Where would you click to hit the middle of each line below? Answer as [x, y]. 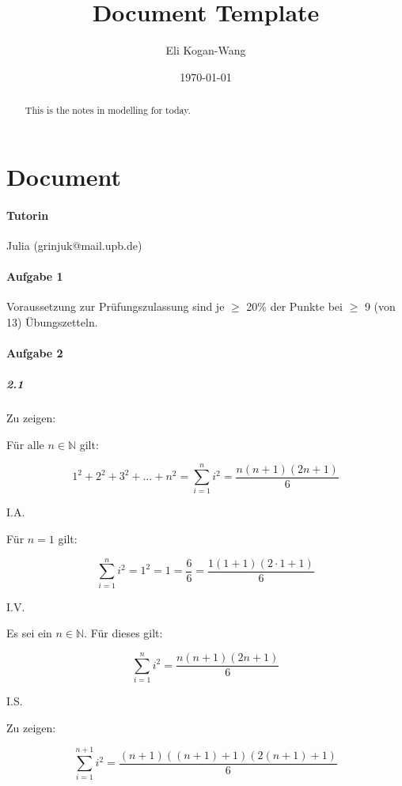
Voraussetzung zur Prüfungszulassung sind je [116, 306]
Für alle [25, 444]
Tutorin [28, 215]
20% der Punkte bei [294, 306]
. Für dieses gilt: [123, 633]
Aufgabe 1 [35, 276]
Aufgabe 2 [35, 352]
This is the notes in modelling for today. [108, 110]
